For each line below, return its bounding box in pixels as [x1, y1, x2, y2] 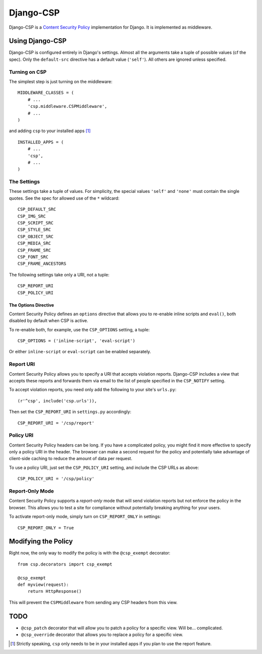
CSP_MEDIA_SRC [17, 241, 51, 246]
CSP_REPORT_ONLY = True [17, 525, 74, 531]
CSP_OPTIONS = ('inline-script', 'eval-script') [17, 338, 135, 344]
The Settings [9, 178, 40, 185]
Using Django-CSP [9, 37, 67, 45]
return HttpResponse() [27, 588, 82, 594]
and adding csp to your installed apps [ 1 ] [9, 128, 91, 134]
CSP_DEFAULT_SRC [17, 207, 56, 212]
